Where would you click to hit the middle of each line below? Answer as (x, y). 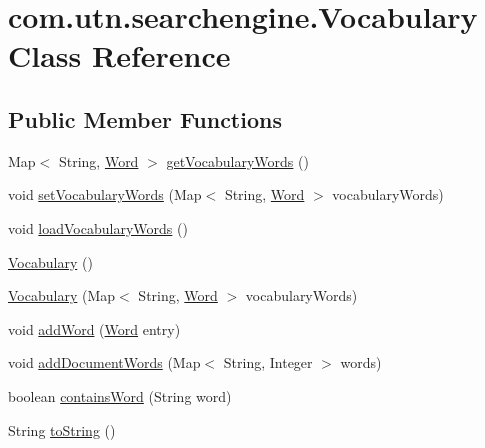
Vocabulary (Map (62, 295)
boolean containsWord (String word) (120, 395)
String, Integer (268, 362)
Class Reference (119, 55)
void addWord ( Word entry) (94, 328)
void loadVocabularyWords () (98, 227)
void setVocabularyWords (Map (105, 194)
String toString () (62, 429)
